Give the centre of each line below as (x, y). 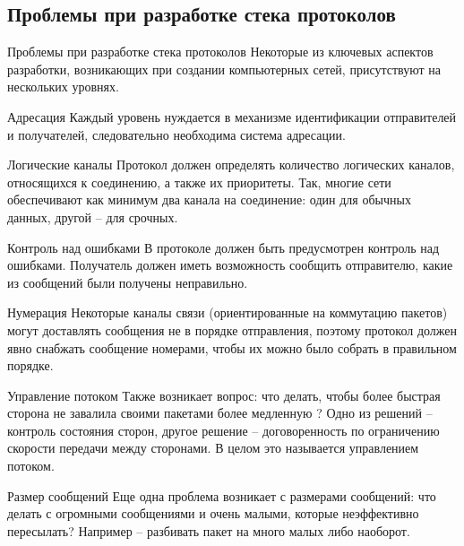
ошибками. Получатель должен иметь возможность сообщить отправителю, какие (230, 265)
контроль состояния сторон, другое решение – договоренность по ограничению (223, 430)
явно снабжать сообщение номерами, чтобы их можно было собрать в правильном (232, 347)
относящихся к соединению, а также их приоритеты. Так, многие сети (199, 182)
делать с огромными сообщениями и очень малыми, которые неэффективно (213, 513)
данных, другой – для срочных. (93, 217)
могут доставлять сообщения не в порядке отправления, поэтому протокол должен (232, 329)
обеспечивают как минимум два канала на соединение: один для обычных (209, 199)
